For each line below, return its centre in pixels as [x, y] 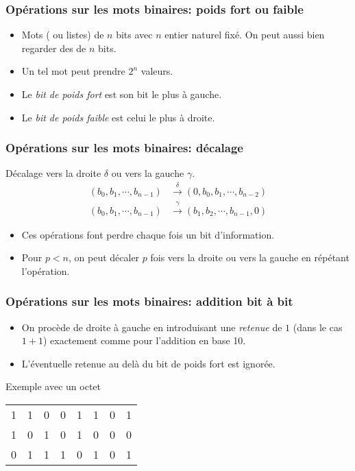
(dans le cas [318, 327]
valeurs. [157, 71]
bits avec [134, 35]
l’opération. [46, 270]
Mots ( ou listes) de [63, 35]
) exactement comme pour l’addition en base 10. [144, 340]
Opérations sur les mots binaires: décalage [124, 148]
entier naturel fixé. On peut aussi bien [245, 35]
